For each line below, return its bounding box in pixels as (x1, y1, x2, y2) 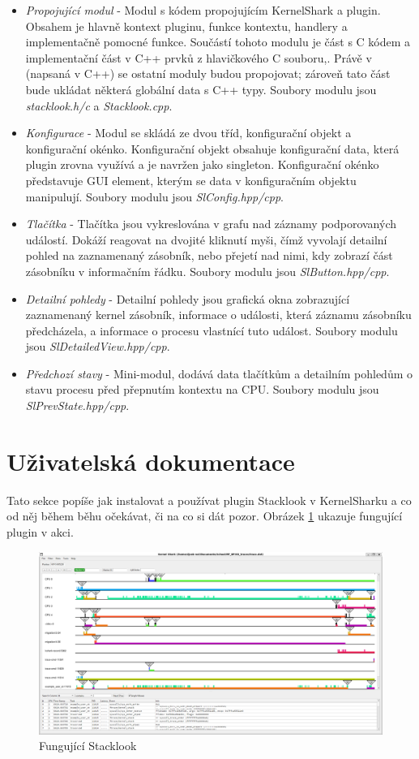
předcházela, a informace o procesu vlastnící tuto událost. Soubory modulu (25, 321, 398, 339)
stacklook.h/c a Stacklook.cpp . (25, 97, 173, 114)
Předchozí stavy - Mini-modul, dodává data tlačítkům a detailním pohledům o (25, 364, 413, 382)
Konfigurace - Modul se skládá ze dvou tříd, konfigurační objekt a (25, 124, 352, 141)
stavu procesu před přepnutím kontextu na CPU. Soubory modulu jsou (25, 381, 379, 398)
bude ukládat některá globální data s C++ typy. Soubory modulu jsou (25, 80, 377, 97)
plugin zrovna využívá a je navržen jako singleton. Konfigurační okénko (25, 156, 379, 173)
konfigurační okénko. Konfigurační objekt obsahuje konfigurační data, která (25, 140, 400, 157)
